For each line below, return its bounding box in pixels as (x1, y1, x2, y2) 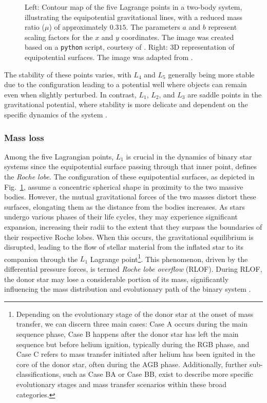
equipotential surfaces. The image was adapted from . (25, 52, 193, 63)
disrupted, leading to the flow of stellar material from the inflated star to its (4, 241, 244, 252)
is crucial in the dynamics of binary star (126, 151, 252, 162)
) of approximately (49, 22, 108, 32)
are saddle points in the (187, 89, 262, 99)
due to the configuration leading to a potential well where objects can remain (4, 79, 247, 90)
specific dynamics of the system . (4, 109, 107, 119)
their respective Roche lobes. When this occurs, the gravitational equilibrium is (4, 231, 254, 242)
